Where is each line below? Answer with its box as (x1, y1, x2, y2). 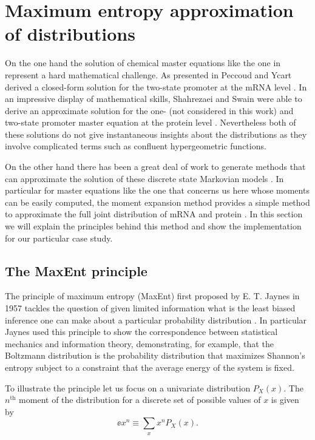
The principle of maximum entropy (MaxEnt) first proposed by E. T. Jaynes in (5, 289, 300, 302)
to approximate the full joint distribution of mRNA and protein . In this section (5, 208, 303, 220)
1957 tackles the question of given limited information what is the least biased (5, 302, 296, 314)
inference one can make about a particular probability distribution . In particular (5, 313, 307, 326)
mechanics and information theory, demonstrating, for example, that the (5, 337, 274, 350)
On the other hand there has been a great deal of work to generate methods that (5, 160, 306, 173)
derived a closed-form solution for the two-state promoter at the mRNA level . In (5, 80, 307, 93)
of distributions (5, 21, 135, 46)
